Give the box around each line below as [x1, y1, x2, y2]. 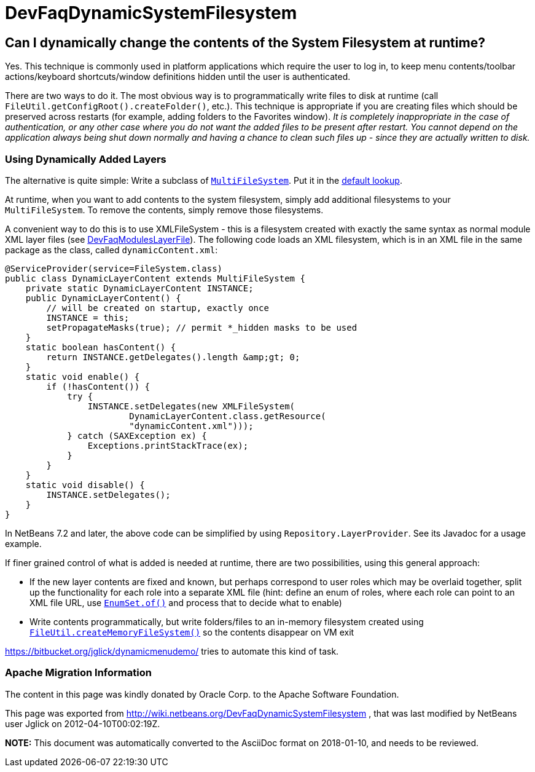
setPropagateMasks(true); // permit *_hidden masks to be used [46, 322, 357, 333]
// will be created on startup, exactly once [46, 302, 269, 313]
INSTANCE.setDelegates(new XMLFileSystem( [87, 401, 295, 411]
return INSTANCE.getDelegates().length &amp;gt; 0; [46, 352, 300, 362]
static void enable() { [25, 371, 140, 382]
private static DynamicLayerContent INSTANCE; [25, 283, 254, 293]
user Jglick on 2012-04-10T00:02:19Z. [5, 718, 160, 729]
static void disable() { [25, 479, 145, 490]
